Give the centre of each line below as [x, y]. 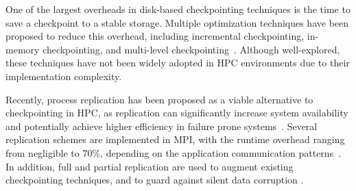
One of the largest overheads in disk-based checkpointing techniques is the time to [178, 9]
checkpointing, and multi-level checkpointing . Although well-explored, [191, 49]
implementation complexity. [64, 76]
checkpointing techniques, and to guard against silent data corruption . [155, 180]
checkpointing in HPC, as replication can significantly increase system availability [177, 113]
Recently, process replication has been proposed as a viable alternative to [159, 99]
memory [23, 49]
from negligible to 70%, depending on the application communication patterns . [174, 152]
